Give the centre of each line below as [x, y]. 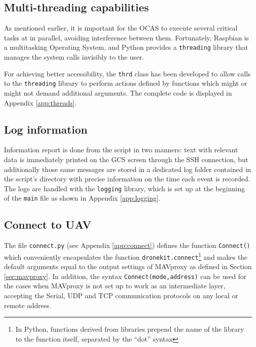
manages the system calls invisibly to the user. [74, 57]
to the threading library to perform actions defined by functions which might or [126, 83]
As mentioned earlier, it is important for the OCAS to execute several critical [121, 28]
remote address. [28, 305]
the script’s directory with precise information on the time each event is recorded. [127, 179]
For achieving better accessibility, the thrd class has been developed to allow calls [128, 73]
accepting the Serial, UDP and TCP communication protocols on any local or [121, 295]
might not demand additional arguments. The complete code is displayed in [118, 92]
